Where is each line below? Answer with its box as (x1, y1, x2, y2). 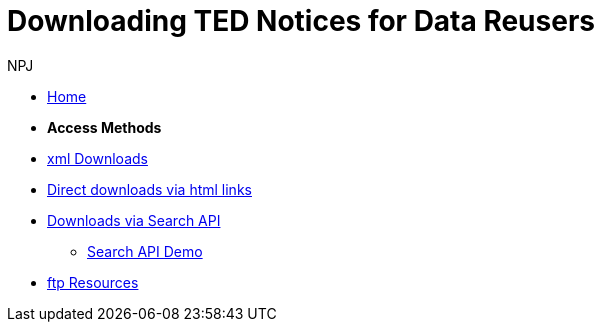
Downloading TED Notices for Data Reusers (7, 4, 595, 38)
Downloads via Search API (47, 211, 221, 229)
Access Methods (47, 118, 162, 136)
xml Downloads (47, 149, 148, 167)
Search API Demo (87, 242, 203, 260)
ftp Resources (47, 273, 139, 291)
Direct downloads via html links (47, 180, 252, 198)
